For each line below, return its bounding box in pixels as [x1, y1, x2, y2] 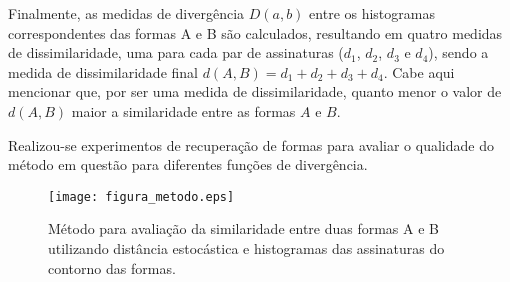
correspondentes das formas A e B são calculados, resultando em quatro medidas [8, 22, 503, 43]
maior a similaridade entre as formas [71, 100, 296, 121]
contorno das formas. [48, 257, 176, 278]
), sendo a [428, 42, 489, 63]
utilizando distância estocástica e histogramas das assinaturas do [48, 238, 445, 258]
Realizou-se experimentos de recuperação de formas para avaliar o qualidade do [8, 134, 494, 155]
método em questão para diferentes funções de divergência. [8, 154, 368, 175]
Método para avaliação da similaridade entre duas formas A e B [48, 218, 440, 239]
